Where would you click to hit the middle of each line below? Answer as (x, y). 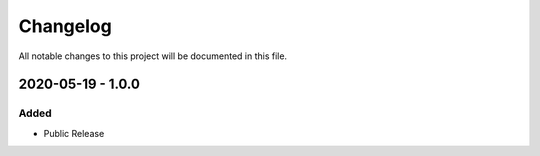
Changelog (65, 26)
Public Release (74, 133)
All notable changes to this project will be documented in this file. (153, 56)
